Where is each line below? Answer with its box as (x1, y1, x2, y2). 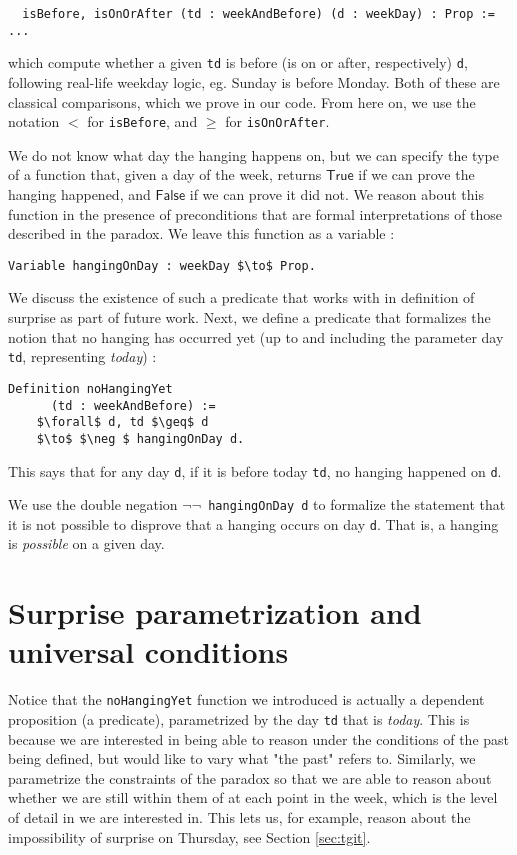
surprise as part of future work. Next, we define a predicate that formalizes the (8, 307, 491, 328)
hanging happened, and (8, 184, 151, 204)
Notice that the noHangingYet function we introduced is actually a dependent (8, 689, 485, 710)
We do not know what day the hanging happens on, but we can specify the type (8, 144, 499, 165)
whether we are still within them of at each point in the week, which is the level (8, 787, 498, 808)
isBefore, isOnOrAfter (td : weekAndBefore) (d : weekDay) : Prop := (22, 7, 495, 21)
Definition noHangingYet (8, 381, 173, 396)
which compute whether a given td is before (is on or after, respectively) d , (8, 52, 468, 73)
